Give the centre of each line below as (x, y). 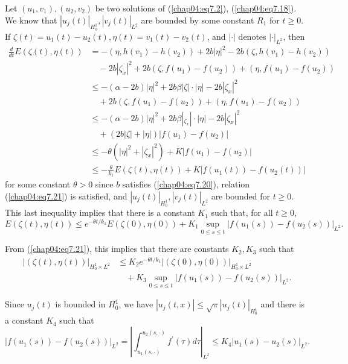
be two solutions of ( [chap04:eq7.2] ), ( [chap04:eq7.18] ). (196, 8)
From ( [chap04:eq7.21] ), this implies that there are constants (117, 249)
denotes (252, 36)
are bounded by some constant (198, 20)
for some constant (38, 184)
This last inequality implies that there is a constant (100, 212)
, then (294, 36)
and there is (283, 304)
